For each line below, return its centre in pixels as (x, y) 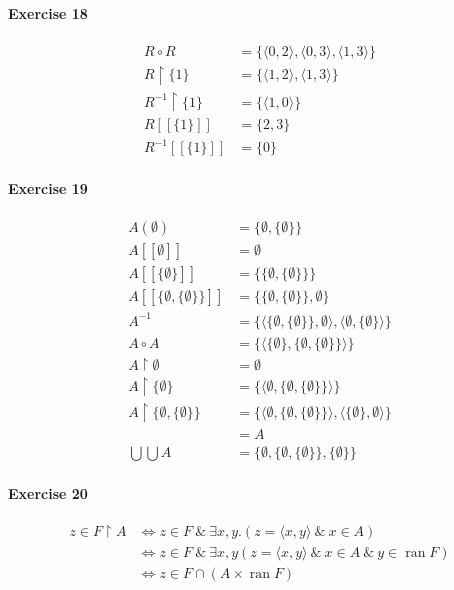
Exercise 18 (48, 12)
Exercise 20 (48, 492)
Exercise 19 (48, 188)
